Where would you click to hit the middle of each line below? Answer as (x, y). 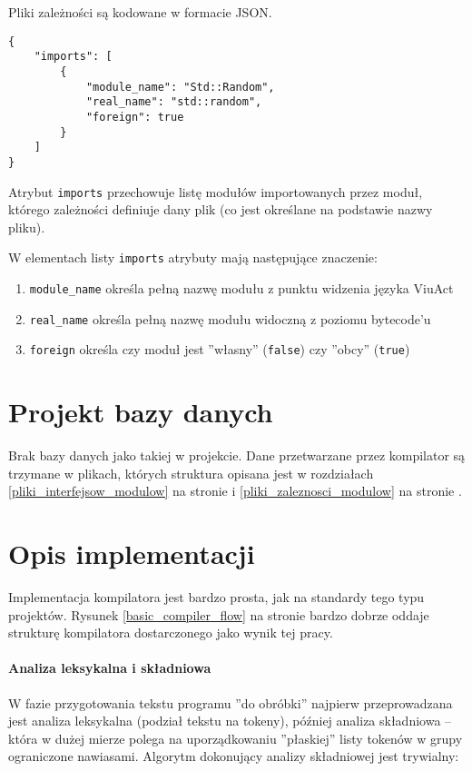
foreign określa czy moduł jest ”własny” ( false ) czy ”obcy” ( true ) (220, 349)
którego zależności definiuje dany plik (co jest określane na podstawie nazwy (221, 209)
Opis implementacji (132, 554)
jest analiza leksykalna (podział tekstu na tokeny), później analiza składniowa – (230, 721)
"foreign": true (135, 117)
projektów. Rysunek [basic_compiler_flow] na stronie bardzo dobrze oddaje (219, 614)
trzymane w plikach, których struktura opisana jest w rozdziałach (191, 473)
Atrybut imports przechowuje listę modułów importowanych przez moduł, (216, 191)
